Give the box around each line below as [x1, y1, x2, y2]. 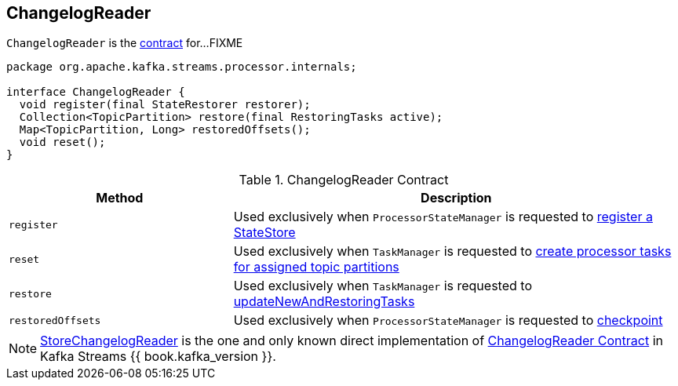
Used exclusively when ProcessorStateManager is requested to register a [233, 209, 653, 225]
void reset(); [19, 136, 106, 149]
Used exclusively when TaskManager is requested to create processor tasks [233, 243, 672, 260]
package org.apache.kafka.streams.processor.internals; [6, 60, 357, 74]
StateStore [233, 224, 296, 241]
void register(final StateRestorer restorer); [19, 98, 311, 111]
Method [96, 190, 144, 206]
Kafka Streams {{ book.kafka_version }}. [40, 348, 276, 365]
